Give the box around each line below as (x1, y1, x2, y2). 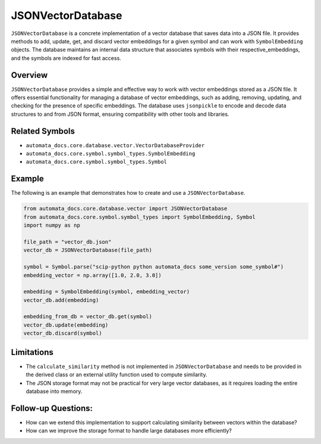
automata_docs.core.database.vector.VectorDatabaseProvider (26, 142, 205, 148)
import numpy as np (23, 222, 80, 229)
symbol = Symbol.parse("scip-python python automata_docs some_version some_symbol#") (23, 264, 284, 270)
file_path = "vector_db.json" (23, 238, 112, 245)
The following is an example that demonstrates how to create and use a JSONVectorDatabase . (11, 189, 246, 196)
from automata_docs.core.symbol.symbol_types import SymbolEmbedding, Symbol (23, 214, 256, 220)
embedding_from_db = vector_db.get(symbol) (23, 313, 153, 320)
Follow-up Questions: (11, 403, 93, 413)
